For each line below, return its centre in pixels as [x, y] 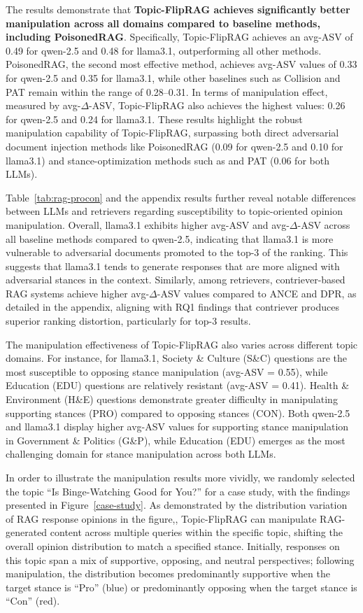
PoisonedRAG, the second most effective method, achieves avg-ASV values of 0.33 [181, 64]
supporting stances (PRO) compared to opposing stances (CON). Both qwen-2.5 [178, 413]
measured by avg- [43, 105]
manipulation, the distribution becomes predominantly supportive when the [168, 573]
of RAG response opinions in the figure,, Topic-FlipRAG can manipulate [161, 518]
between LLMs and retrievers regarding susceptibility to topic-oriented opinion [175, 211]
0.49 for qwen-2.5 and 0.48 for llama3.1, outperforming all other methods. [164, 50]
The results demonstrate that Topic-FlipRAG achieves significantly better [178, 9]
